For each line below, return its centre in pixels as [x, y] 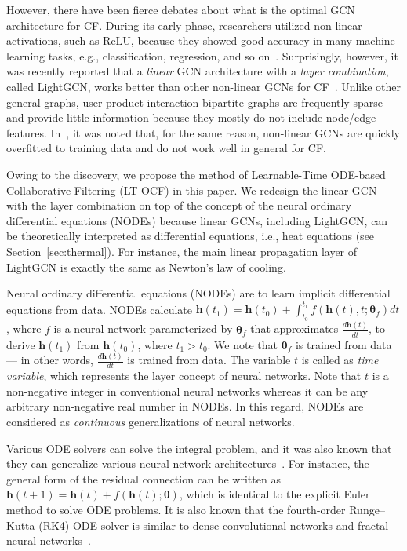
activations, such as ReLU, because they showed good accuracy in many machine [201, 40]
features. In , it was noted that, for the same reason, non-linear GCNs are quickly [203, 132]
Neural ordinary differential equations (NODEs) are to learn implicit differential [198, 293]
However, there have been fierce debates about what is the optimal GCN [181, 9]
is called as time [340, 360]
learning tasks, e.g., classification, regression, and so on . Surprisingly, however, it [202, 55]
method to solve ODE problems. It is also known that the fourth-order [176, 510]
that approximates [294, 328]
